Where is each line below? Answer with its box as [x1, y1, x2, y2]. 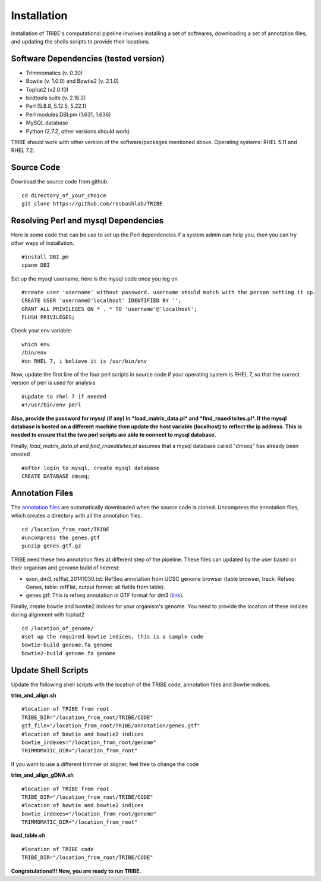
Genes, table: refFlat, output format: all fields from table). [26, 583, 166, 590]
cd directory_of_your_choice [21, 192, 106, 199]
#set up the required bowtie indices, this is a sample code [21, 633, 203, 640]
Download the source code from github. [11, 178, 109, 185]
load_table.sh [11, 832, 46, 839]
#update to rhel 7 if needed [21, 393, 106, 400]
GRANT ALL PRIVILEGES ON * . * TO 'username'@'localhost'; [21, 306, 197, 312]
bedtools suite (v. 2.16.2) [26, 94, 86, 101]
